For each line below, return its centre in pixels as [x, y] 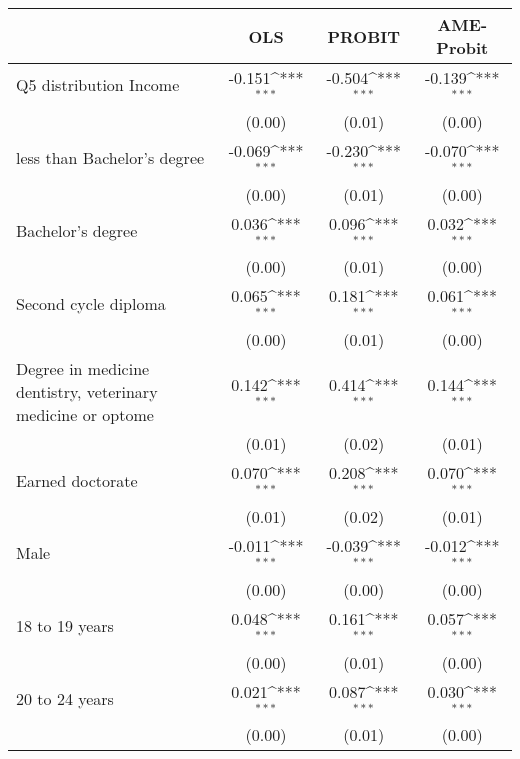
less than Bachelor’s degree [110, 158]
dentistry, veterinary [87, 392]
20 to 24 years [65, 698]
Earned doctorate [77, 480]
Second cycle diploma [91, 303]
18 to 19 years [65, 626]
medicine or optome [85, 415]
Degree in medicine [83, 369]
